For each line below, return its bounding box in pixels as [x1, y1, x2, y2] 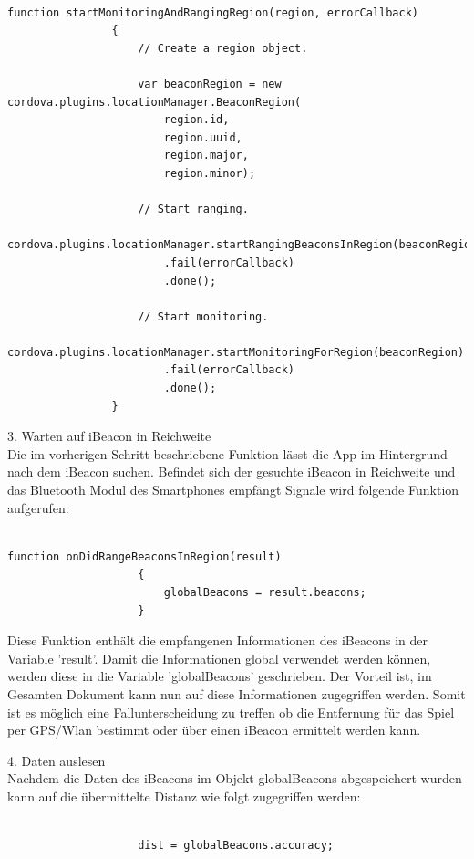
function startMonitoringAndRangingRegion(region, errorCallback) [7, 5, 419, 19]
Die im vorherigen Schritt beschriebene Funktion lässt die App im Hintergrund [7, 444, 448, 463]
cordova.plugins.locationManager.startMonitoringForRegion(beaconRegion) [7, 345, 465, 359]
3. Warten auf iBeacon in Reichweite [7, 426, 211, 445]
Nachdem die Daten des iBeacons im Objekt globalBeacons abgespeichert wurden [7, 769, 462, 788]
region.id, [163, 113, 230, 127]
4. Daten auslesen [7, 750, 106, 770]
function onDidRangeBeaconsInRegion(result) [7, 550, 282, 563]
